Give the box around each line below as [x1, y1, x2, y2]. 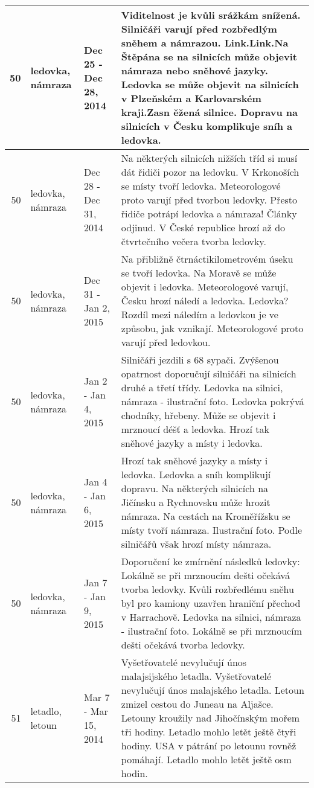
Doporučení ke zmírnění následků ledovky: [121, 554, 300, 568]
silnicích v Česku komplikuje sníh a [121, 119, 292, 133]
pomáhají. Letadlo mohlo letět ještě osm [121, 752, 292, 766]
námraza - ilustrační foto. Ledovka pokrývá [121, 394, 304, 408]
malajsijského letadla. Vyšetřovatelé [121, 669, 272, 683]
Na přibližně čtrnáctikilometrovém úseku [121, 252, 293, 266]
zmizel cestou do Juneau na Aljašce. [121, 697, 274, 711]
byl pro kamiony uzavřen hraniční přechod [121, 596, 301, 610]
